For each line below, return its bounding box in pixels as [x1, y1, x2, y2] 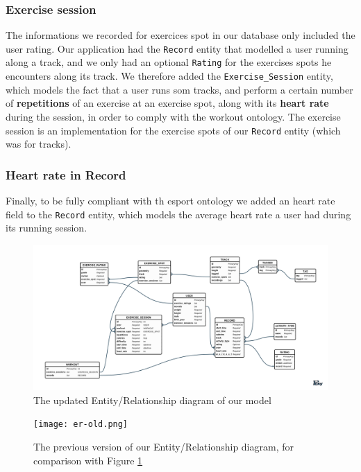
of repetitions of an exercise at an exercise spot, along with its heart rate [6, 96, 329, 110]
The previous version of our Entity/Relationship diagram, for [33, 439, 294, 454]
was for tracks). [6, 137, 72, 151]
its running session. [6, 220, 87, 235]
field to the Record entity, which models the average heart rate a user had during [6, 207, 351, 221]
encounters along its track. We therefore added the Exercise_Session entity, [6, 69, 333, 83]
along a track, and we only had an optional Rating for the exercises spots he [6, 55, 332, 69]
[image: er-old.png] [33, 419, 128, 430]
